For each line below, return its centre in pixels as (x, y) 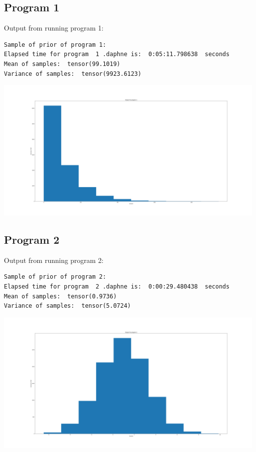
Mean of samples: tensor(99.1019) (62, 64)
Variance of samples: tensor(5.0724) (67, 306)
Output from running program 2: (54, 260)
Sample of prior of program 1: (55, 45)
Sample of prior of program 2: (55, 277)
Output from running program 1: (54, 28)
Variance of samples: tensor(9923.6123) (73, 74)
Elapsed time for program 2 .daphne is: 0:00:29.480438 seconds (117, 286)
